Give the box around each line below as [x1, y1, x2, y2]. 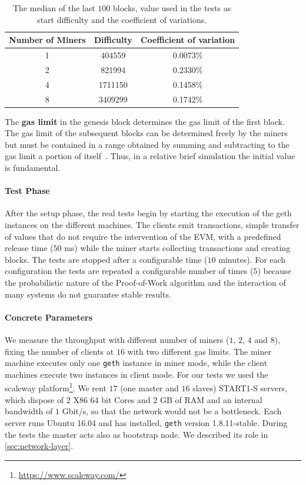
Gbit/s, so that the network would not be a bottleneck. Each [62, 405, 282, 417]
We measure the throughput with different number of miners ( [5, 333, 229, 345]
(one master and [120, 382, 179, 394]
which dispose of [5, 393, 64, 405]
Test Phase [5, 184, 50, 197]
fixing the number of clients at [5, 345, 114, 357]
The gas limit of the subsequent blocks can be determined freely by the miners [5, 127, 288, 139]
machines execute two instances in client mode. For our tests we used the [5, 368, 268, 380]
